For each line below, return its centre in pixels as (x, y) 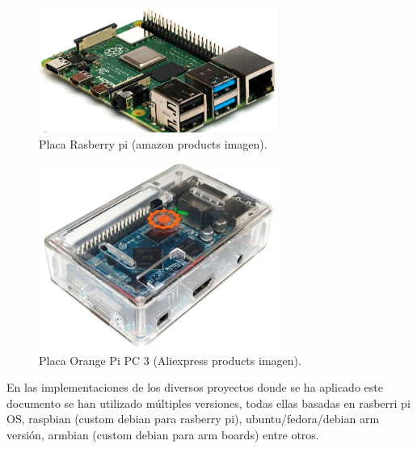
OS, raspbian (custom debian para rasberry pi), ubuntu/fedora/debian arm (193, 419)
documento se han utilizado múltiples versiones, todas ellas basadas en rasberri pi (208, 403)
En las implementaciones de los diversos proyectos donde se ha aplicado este (195, 387)
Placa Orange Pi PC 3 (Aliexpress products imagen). (170, 360)
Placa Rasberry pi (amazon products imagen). (153, 144)
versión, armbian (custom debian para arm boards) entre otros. (163, 434)
